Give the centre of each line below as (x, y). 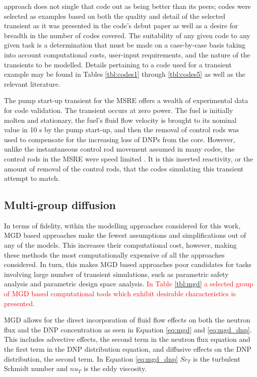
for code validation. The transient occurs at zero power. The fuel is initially (119, 110)
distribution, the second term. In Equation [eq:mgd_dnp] (91, 358)
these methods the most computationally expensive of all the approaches (114, 254)
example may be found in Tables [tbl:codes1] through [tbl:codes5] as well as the (125, 74)
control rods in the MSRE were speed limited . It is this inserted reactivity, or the (128, 158)
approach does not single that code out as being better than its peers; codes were (128, 6)
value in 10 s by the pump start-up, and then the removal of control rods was (122, 130)
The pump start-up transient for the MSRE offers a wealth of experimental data (126, 100)
